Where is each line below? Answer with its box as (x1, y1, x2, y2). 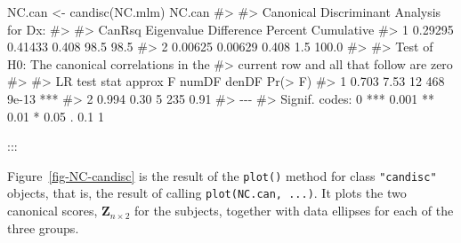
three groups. (7, 218, 79, 237)
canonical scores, (7, 201, 98, 220)
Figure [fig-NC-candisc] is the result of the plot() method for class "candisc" (7, 166, 437, 184)
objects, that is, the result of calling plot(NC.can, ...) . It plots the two (7, 184, 407, 202)
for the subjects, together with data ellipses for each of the (133, 201, 454, 220)
